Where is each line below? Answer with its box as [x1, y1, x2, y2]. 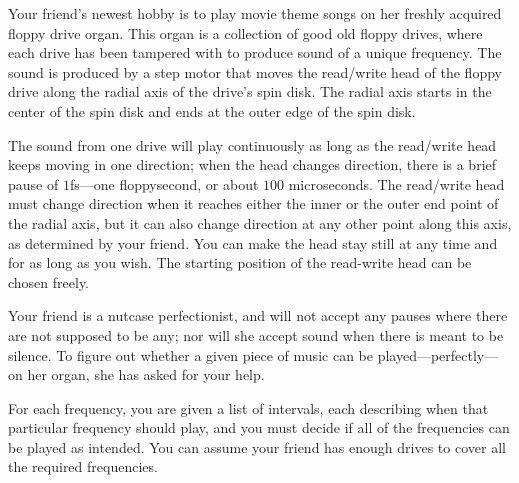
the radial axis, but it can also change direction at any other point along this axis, [8, 212, 512, 233]
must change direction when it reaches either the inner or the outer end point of [8, 193, 499, 214]
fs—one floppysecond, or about [69, 173, 259, 194]
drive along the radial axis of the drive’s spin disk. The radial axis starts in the [8, 81, 492, 102]
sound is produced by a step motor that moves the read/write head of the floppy [8, 61, 502, 82]
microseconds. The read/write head [288, 173, 505, 194]
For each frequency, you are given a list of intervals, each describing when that [8, 397, 489, 418]
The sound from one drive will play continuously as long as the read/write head [8, 134, 497, 155]
